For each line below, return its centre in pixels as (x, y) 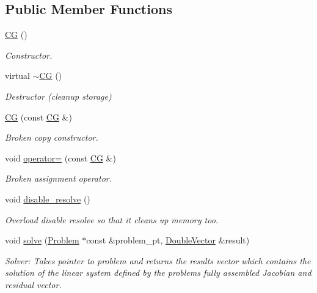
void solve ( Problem (42, 240)
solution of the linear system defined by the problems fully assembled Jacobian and (158, 273)
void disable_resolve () (48, 198)
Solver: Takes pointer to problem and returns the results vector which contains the (158, 260)
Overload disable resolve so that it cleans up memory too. (112, 219)
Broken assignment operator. (58, 178)
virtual (17, 76)
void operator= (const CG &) (60, 158)
